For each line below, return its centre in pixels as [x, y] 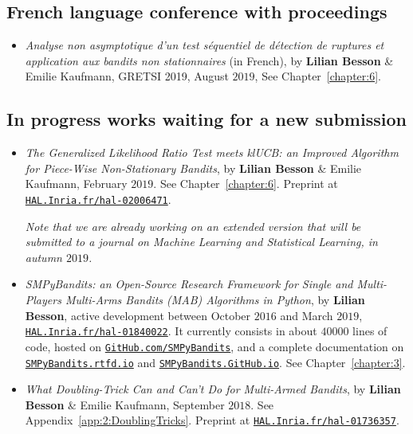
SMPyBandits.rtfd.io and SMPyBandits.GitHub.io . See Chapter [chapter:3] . [215, 362]
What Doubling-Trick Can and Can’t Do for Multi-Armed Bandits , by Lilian [213, 389]
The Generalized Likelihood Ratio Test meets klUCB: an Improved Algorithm [212, 152]
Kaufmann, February [76, 184]
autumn [43, 257]
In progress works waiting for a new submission [206, 119]
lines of [370, 331]
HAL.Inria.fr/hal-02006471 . [98, 199]
